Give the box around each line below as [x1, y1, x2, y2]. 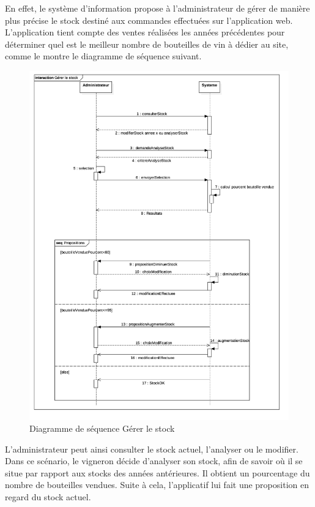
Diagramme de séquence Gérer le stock [29, 422, 175, 435]
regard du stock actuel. [5, 490, 91, 503]
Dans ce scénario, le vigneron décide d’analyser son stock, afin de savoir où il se [5, 454, 303, 467]
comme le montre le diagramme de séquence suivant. [5, 50, 202, 62]
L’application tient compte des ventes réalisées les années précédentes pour [5, 26, 285, 39]
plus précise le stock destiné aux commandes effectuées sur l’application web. [5, 13, 293, 26]
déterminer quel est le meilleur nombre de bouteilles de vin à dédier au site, [5, 37, 289, 50]
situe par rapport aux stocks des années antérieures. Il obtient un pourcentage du [5, 466, 310, 479]
